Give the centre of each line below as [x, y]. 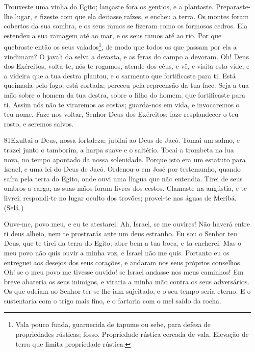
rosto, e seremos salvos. [39, 123]
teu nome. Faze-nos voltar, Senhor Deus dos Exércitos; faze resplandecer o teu [121, 114]
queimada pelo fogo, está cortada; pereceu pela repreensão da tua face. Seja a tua [127, 85]
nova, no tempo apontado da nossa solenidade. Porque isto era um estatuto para [125, 159]
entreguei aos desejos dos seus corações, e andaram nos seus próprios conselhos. [123, 262]
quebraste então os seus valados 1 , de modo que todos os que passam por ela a [120, 46]
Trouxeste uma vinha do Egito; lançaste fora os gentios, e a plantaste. [109, 6]
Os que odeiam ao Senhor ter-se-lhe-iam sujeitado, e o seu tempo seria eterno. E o [127, 291]
